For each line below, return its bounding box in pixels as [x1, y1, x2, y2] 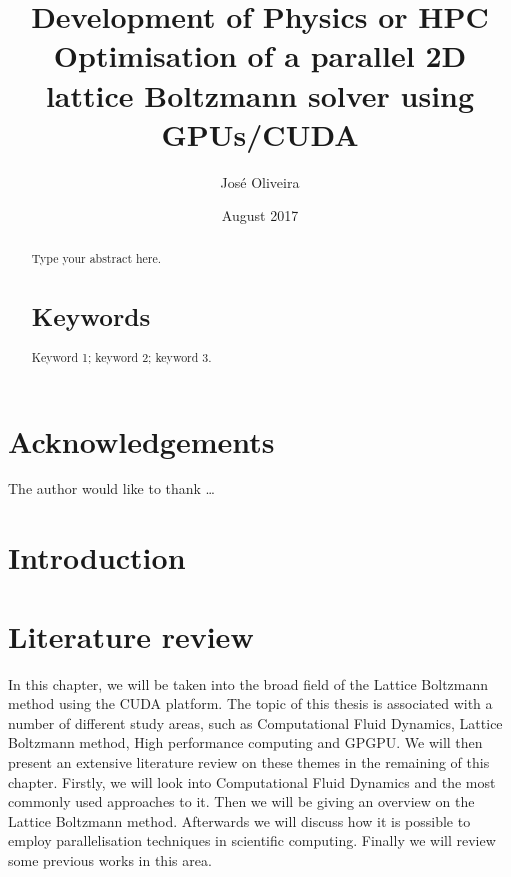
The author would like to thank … [8, 478, 215, 499]
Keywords [31, 298, 151, 333]
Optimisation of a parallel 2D [53, 35, 467, 76]
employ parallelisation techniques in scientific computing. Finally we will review [8, 830, 496, 851]
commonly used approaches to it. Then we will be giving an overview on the [8, 791, 475, 812]
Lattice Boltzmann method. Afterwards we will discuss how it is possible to [8, 810, 471, 831]
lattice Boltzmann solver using [45, 74, 475, 115]
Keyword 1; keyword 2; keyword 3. [31, 348, 212, 365]
